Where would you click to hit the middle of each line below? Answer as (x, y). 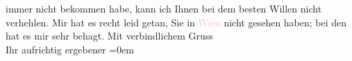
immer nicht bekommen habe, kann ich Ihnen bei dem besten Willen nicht (164, 8)
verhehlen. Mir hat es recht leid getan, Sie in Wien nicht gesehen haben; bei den (176, 22)
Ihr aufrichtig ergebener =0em (70, 49)
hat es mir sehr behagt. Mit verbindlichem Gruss (109, 36)
